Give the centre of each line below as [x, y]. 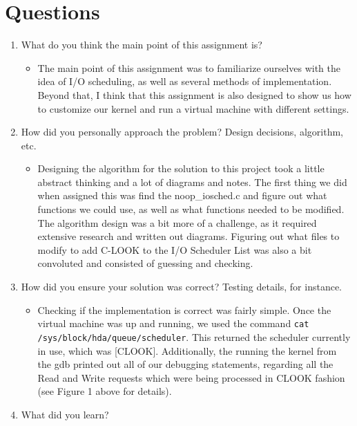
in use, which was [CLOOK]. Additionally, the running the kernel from [187, 350]
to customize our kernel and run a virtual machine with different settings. [193, 108]
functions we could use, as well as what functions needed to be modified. [191, 209]
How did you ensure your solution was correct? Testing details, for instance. [181, 287]
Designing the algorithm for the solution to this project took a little [181, 168]
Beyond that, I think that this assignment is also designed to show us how [194, 94]
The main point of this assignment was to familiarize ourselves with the [189, 67]
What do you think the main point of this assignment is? [142, 45]
